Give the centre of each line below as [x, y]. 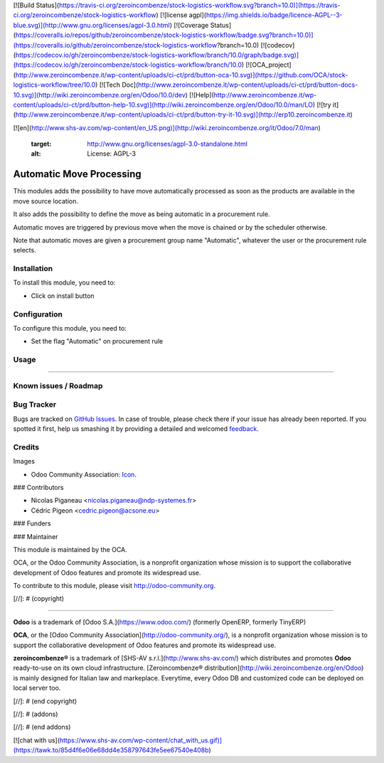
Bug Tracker [35, 405]
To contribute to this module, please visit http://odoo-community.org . [114, 586]
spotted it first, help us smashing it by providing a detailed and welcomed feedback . [136, 429]
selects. [25, 250]
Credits [26, 447]
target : [41, 144]
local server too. [37, 688]
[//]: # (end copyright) [45, 701]
